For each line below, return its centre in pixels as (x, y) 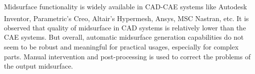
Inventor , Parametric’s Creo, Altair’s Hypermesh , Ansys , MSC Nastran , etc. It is (127, 18)
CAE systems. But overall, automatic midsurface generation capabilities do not (124, 37)
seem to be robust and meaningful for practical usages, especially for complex (121, 47)
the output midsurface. (39, 66)
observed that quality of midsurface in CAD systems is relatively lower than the (125, 27)
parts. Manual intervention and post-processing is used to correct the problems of (127, 56)
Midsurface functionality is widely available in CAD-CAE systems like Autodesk (126, 6)
